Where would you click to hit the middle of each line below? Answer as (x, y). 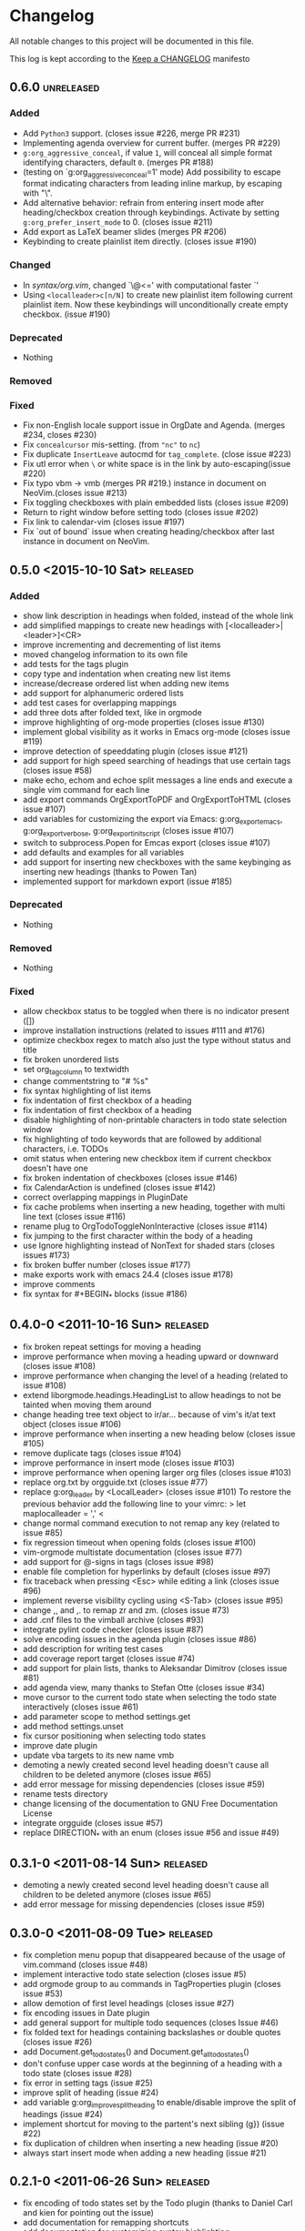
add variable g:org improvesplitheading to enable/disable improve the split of (159, 2103)
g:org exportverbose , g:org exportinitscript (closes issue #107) (128, 832)
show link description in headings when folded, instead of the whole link (158, 615)
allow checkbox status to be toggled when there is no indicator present (156, 1011)
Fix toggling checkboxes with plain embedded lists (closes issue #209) (156, 502)
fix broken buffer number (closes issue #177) (107, 1265)
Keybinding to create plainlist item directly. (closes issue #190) (140, 241)
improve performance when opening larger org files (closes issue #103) (157, 1472)
